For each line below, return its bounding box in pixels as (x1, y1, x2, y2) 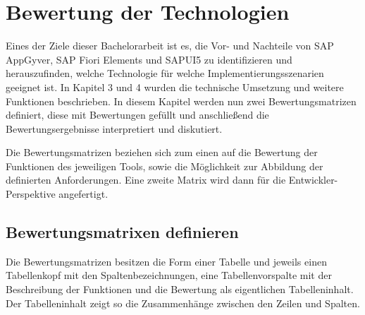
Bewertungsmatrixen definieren (6, 221, 239, 243)
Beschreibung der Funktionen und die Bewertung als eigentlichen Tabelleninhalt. (6, 282, 354, 297)
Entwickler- (288, 172, 338, 187)
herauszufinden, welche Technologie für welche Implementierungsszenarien (6, 66, 324, 81)
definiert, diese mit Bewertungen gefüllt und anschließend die (6, 107, 269, 122)
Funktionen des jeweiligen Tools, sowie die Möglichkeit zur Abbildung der (6, 158, 323, 173)
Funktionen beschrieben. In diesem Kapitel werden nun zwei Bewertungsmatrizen (6, 93, 357, 108)
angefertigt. (58, 186, 109, 201)
